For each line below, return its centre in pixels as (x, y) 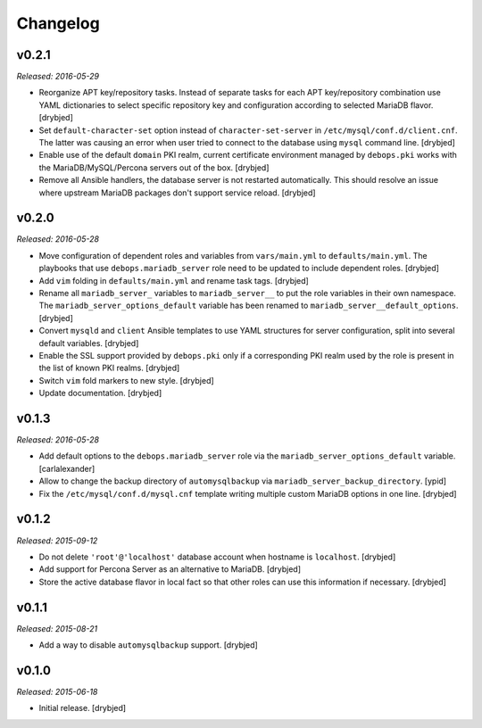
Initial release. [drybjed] (83, 708)
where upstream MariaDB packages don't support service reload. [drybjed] (177, 193)
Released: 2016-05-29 (58, 77)
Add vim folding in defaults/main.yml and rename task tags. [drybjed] (174, 280)
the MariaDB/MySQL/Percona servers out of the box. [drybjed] (154, 167)
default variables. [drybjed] (89, 343)
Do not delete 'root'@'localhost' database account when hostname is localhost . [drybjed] (217, 557)
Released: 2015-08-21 (57, 628)
